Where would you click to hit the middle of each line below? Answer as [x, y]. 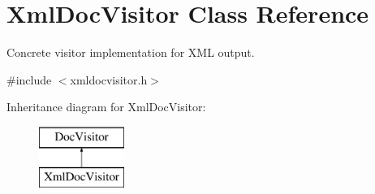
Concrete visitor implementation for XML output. [131, 52]
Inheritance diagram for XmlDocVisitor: [106, 107]
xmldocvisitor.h [109, 79]
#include [29, 79]
